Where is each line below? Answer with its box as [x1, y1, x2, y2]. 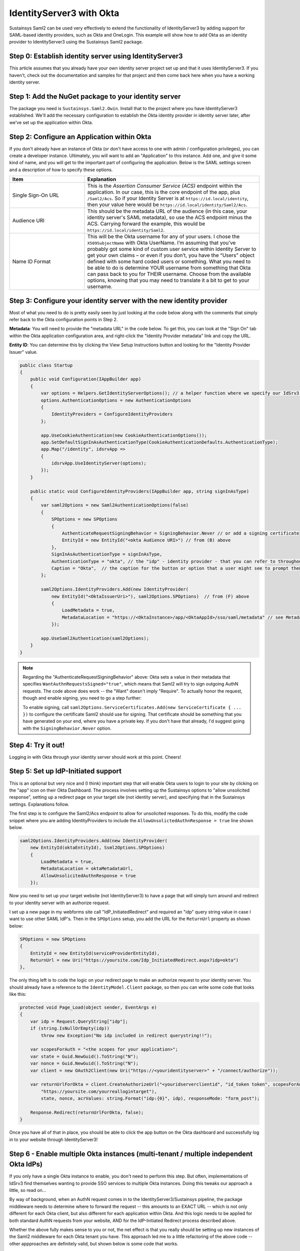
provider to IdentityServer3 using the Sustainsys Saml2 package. [9, 39, 143, 45]
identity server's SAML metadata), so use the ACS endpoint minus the [87, 214, 252, 221]
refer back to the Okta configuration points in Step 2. [9, 317, 118, 323]
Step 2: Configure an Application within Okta [9, 133, 152, 141]
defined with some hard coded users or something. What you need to [87, 258, 251, 265]
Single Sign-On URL [12, 192, 59, 199]
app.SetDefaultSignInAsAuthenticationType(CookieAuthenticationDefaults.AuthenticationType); [40, 439, 278, 445]
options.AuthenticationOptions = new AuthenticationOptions [40, 397, 191, 403]
